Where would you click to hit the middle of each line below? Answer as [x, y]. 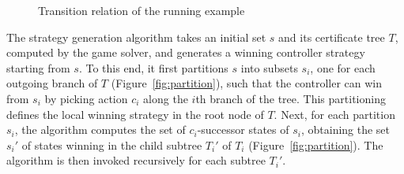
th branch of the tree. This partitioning [291, 98]
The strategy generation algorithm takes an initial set [136, 37]
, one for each [343, 67]
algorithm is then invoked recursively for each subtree [136, 160]
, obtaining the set [345, 130]
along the [166, 98]
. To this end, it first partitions [153, 67]
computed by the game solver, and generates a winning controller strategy [186, 52]
